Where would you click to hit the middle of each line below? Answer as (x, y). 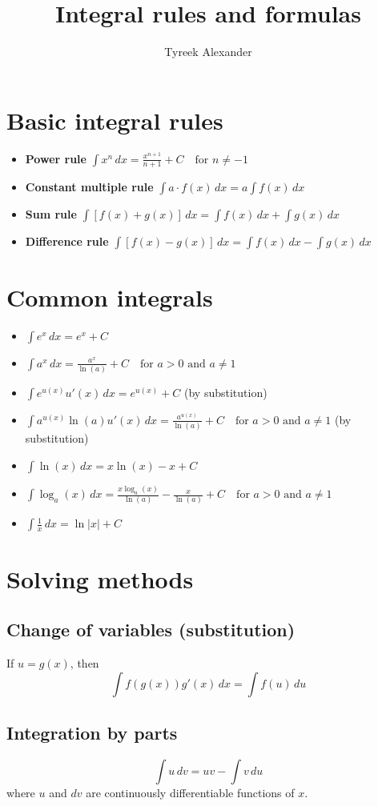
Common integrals (110, 297)
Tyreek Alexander (208, 52)
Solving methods (100, 578)
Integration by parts (92, 732)
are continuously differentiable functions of (190, 792)
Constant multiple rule (89, 187)
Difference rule (67, 241)
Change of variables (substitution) (151, 630)
